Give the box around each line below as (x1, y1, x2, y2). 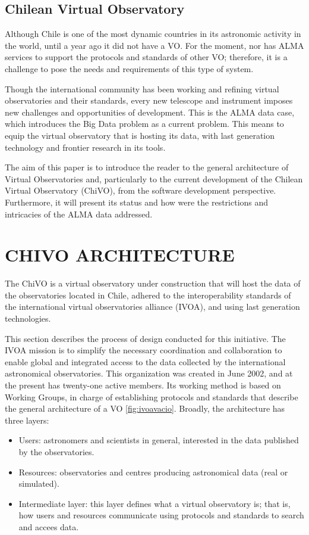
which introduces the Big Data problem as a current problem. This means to (5, 117, 284, 130)
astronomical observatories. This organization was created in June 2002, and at (5, 367, 293, 380)
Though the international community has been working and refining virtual (5, 82, 279, 95)
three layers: (5, 413, 49, 426)
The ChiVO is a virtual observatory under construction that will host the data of (5, 277, 301, 290)
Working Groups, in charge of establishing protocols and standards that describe (5, 390, 298, 403)
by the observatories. (18, 445, 94, 458)
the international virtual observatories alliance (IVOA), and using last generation (5, 300, 300, 313)
